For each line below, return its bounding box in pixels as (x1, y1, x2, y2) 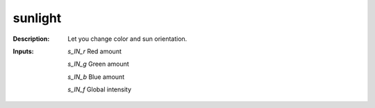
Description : (12, 35, 50, 43)
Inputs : (12, 47, 34, 55)
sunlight (12, 10, 62, 26)
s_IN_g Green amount (67, 60, 130, 69)
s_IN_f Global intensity (67, 85, 132, 93)
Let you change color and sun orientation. (67, 35, 187, 43)
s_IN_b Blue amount (67, 73, 125, 81)
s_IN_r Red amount (67, 47, 122, 55)
